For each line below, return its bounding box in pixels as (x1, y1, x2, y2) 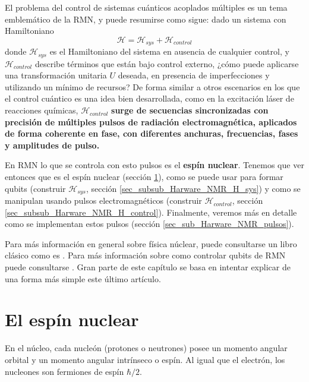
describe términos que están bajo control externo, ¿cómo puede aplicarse (34, 57, 299, 70)
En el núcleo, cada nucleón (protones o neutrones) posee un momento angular (5, 342, 288, 354)
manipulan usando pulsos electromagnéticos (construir (5, 194, 202, 207)
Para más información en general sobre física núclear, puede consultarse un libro (5, 237, 297, 250)
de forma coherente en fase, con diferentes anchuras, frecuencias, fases (5, 127, 298, 140)
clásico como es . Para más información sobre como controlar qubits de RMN (5, 249, 286, 261)
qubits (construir (5, 182, 66, 194)
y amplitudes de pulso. (5, 138, 100, 151)
